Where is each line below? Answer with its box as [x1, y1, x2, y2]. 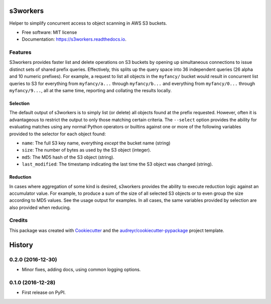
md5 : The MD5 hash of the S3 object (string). [22, 154, 115, 160]
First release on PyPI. [22, 289, 66, 295]
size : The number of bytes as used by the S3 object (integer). [22, 147, 152, 153]
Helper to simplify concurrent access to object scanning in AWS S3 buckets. [9, 20, 168, 26]
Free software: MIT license [22, 29, 77, 35]
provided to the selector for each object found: [9, 131, 106, 137]
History [9, 241, 34, 249]
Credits [9, 217, 28, 224]
